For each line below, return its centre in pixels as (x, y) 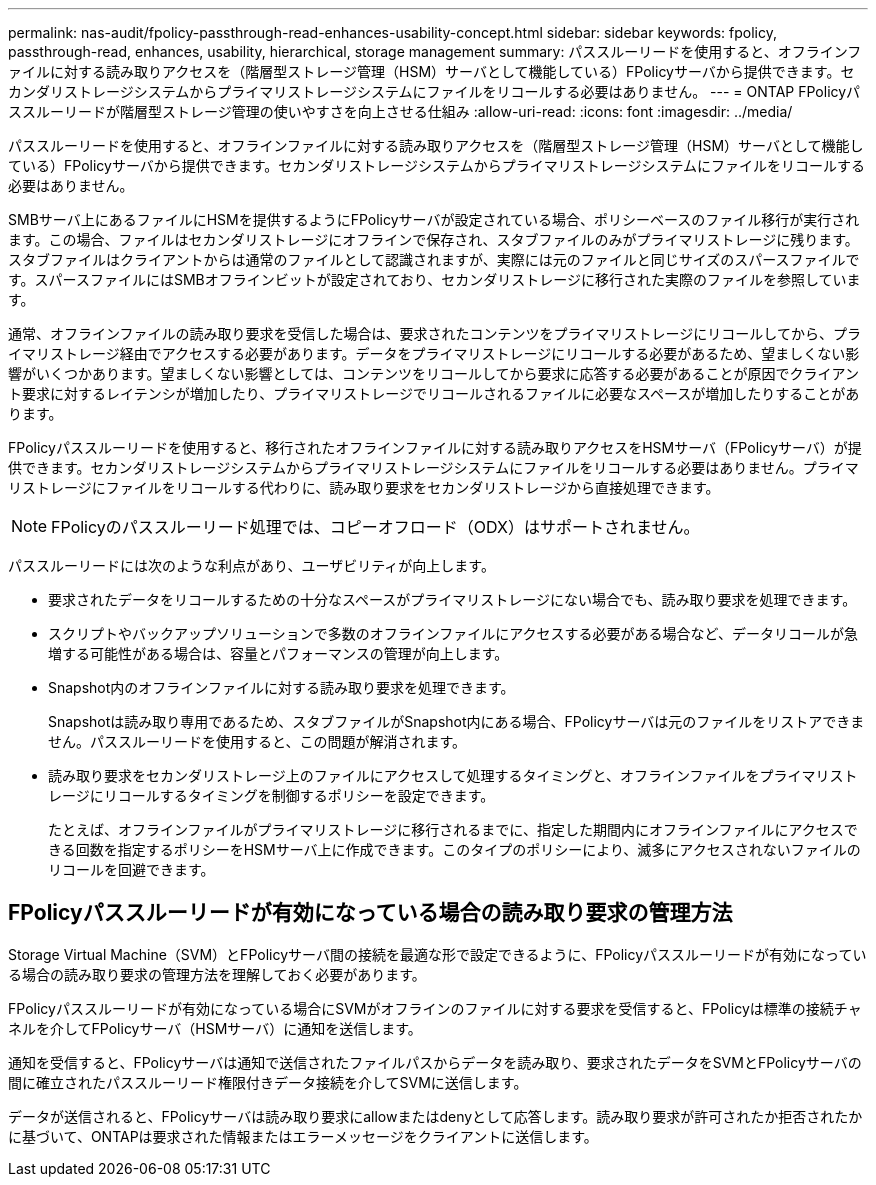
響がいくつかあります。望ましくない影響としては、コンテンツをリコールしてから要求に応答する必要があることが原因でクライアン (433, 373)
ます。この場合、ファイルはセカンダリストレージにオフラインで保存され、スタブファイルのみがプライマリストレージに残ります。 (433, 239)
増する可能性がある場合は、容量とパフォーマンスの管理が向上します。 (278, 653)
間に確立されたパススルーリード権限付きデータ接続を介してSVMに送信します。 (268, 1082)
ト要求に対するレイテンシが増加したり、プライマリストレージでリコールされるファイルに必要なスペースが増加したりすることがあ (434, 393)
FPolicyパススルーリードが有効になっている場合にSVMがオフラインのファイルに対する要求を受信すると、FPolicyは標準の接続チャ (435, 1008)
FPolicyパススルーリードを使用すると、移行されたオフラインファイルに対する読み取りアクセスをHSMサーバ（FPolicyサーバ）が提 (435, 447)
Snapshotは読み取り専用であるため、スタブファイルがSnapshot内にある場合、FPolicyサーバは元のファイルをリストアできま (456, 721)
